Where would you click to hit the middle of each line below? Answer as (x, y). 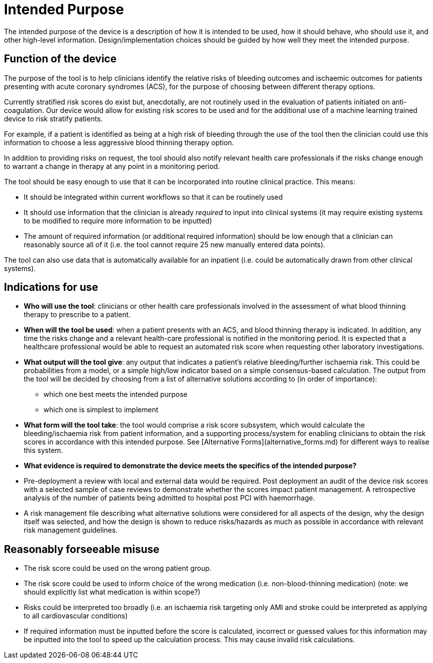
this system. (44, 450)
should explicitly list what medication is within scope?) (112, 592)
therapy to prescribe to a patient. (77, 315)
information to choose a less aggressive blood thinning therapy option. (119, 142)
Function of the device (60, 59)
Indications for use (51, 287)
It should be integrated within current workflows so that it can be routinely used (153, 197)
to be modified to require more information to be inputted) (118, 221)
